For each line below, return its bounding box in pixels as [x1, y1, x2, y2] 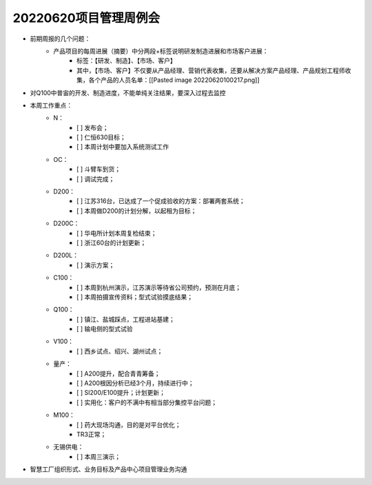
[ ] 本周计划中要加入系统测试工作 [76, 143, 169, 151]
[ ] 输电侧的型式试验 [76, 324, 134, 333]
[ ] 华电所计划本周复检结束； [76, 229, 158, 237]
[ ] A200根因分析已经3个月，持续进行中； [76, 379, 194, 387]
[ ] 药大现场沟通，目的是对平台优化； [76, 420, 182, 429]
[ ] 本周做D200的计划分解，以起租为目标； [76, 207, 197, 215]
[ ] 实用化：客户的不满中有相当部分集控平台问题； [76, 398, 218, 406]
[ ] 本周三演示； [76, 452, 121, 461]
